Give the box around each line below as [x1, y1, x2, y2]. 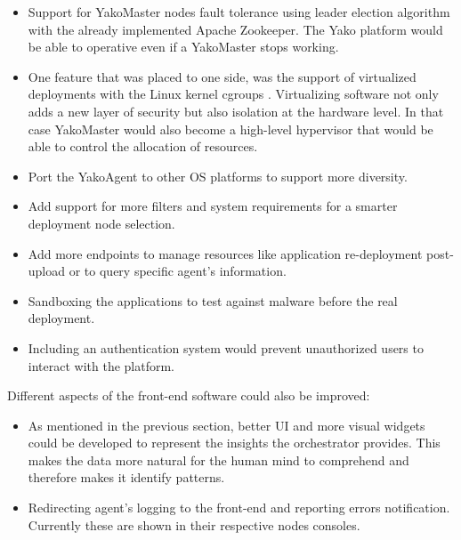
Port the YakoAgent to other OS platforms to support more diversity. [28, 166, 408, 185]
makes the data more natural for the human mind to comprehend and [28, 450, 409, 469]
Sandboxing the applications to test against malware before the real [28, 291, 398, 310]
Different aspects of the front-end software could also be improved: [7, 386, 370, 405]
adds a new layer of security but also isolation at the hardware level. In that [28, 101, 444, 120]
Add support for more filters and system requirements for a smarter [28, 197, 398, 215]
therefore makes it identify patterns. [28, 468, 225, 487]
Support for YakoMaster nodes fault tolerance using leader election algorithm [28, 3, 450, 20]
